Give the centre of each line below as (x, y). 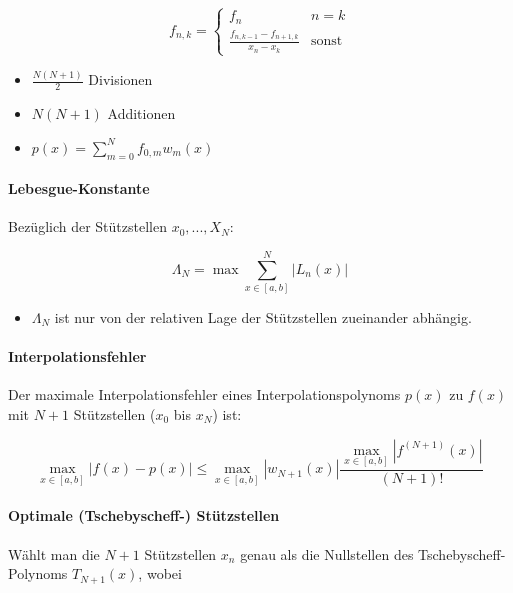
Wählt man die (54, 553)
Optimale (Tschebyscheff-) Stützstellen (144, 515)
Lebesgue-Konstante (79, 188)
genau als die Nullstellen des (327, 553)
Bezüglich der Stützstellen (87, 226)
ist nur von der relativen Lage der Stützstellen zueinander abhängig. (263, 317)
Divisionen (120, 79)
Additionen (141, 113)
